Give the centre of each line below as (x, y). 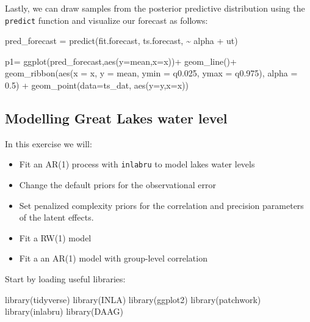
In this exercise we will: (49, 143)
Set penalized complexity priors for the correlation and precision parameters (161, 205)
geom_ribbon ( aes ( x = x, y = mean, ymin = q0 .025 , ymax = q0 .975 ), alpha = (151, 73)
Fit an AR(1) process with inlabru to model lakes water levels (137, 164)
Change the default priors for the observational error (117, 185)
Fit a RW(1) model (55, 237)
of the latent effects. (56, 217)
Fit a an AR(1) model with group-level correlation (113, 258)
